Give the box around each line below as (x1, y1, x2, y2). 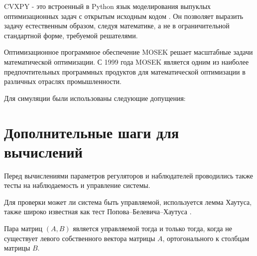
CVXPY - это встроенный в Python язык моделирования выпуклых (4, 1, 211, 11)
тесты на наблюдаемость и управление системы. (4, 180, 150, 190)
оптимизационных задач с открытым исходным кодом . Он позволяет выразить (4, 10, 244, 21)
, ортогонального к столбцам (162, 233, 250, 243)
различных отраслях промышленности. (4, 76, 122, 86)
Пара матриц (4, 223, 43, 234)
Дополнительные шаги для (4, 122, 179, 142)
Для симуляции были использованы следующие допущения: (4, 92, 186, 103)
